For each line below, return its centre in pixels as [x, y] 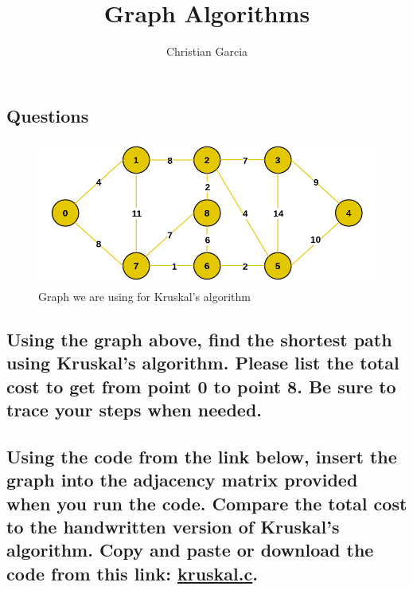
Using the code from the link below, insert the [202, 456]
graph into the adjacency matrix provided [182, 480]
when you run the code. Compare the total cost [207, 503]
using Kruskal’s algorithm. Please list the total [203, 363]
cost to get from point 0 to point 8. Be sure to [201, 386]
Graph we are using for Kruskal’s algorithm [144, 296]
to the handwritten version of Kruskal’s [173, 527]
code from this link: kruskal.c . [132, 573]
